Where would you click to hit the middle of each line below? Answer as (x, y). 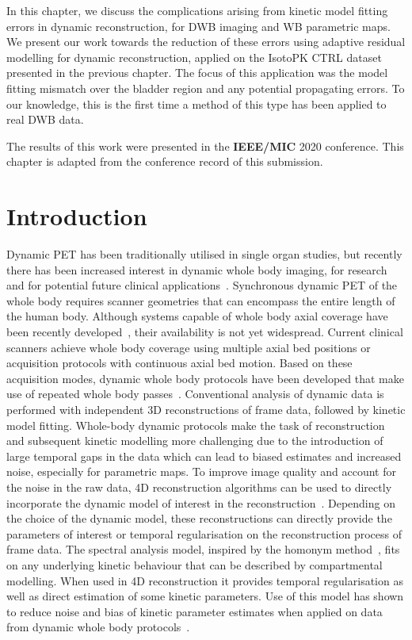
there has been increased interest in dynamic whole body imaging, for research (197, 269)
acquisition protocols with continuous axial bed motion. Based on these (179, 363)
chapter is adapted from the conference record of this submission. (165, 161)
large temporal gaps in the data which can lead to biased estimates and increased (204, 456)
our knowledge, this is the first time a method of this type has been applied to (196, 103)
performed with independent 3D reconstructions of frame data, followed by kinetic (206, 409)
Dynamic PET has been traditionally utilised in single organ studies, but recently (204, 254)
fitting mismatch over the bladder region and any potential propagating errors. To (206, 88)
